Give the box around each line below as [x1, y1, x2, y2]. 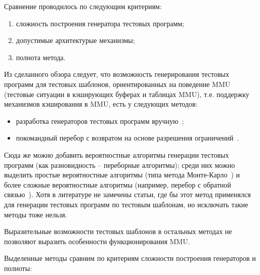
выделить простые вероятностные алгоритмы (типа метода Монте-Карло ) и [4, 169, 240, 180]
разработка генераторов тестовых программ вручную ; [16, 115, 184, 126]
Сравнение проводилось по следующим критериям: [4, 1, 162, 11]
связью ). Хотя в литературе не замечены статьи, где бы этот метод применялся [4, 189, 251, 200]
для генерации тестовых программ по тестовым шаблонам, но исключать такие [4, 199, 248, 209]
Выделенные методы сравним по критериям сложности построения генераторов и [4, 253, 256, 263]
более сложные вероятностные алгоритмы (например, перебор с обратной [4, 179, 231, 190]
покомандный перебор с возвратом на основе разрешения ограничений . [16, 132, 239, 143]
